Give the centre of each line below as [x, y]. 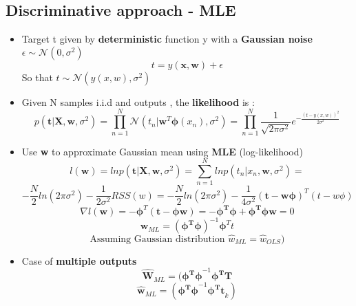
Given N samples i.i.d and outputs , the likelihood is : [138, 101]
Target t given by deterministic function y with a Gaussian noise [167, 39]
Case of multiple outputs [79, 260]
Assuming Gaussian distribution [157, 239]
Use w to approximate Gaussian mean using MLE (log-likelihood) [162, 151]
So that [37, 77]
